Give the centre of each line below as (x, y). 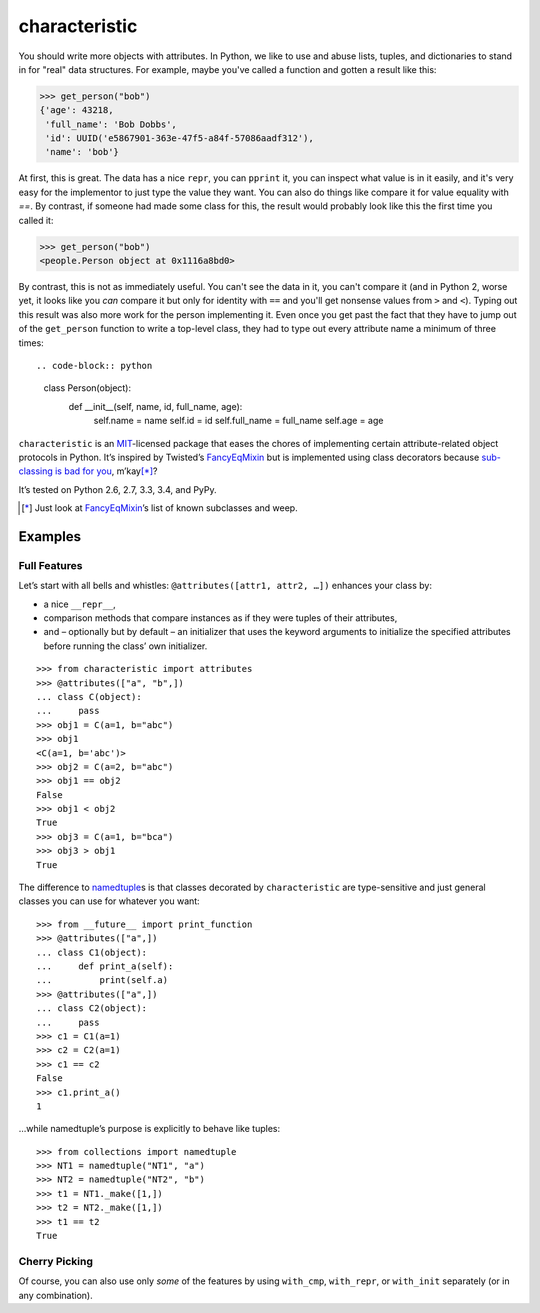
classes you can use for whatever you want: (109, 901)
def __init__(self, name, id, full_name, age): (155, 406)
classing (36, 471)
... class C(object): (89, 696)
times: (31, 342)
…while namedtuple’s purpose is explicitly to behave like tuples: (149, 1129)
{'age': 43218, (76, 110)
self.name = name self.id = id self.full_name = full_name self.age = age (238, 421)
